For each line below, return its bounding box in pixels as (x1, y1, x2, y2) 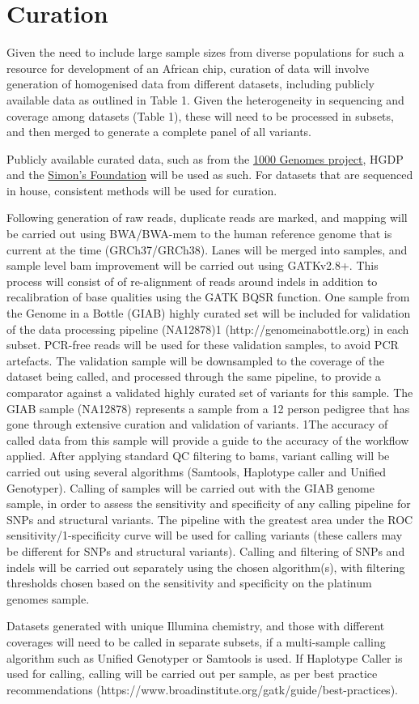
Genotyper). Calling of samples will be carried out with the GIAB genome (6, 479, 375, 496)
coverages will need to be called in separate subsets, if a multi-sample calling (6, 633, 386, 650)
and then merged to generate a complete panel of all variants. (6, 123, 312, 140)
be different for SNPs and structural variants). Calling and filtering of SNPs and (6, 542, 405, 559)
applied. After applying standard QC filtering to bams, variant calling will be (6, 447, 390, 464)
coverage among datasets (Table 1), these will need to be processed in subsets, (6, 107, 394, 124)
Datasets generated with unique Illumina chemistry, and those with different (6, 617, 385, 634)
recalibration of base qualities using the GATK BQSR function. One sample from (6, 288, 410, 305)
